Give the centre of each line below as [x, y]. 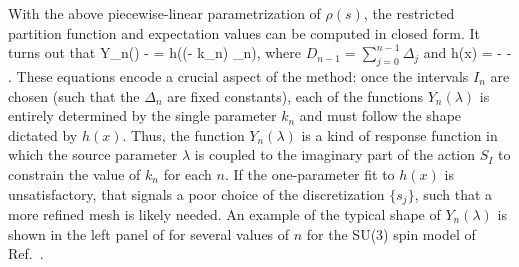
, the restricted [409, 13]
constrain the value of [74, 173]
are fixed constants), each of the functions [295, 95]
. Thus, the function [183, 134]
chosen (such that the [74, 95]
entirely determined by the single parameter [142, 115]
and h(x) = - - [467, 52]
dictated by [43, 134]
